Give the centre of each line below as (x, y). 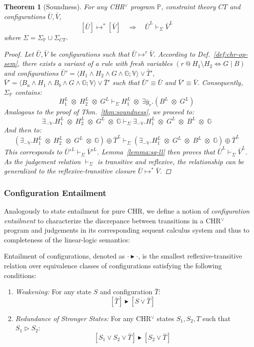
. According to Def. (182, 54)
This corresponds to (33, 152)
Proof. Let (19, 54)
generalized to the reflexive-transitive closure (70, 171)
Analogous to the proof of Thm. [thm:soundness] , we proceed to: (99, 112)
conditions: (20, 275)
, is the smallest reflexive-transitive (190, 256)
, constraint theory (188, 6)
